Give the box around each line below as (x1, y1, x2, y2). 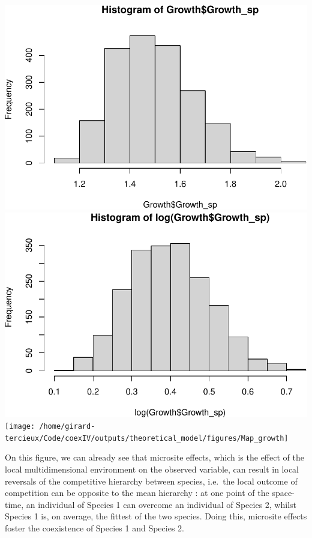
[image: (5, 422, 35, 431)
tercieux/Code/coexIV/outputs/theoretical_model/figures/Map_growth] (5, 434, 289, 443)
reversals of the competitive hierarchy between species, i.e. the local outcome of (5, 474, 298, 487)
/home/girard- (39, 422, 95, 431)
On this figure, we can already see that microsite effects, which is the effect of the (5, 451, 304, 464)
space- (272, 486, 295, 499)
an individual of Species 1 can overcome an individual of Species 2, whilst (26, 498, 297, 510)
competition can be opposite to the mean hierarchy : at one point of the (5, 486, 269, 499)
